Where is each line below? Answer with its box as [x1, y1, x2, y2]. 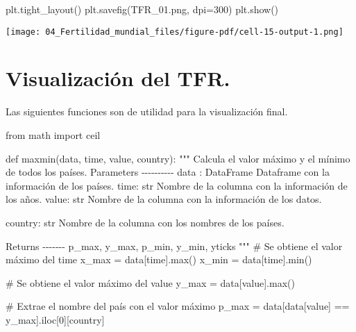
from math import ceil [6, 127, 101, 142]
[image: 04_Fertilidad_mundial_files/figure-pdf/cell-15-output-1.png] [6, 26, 344, 37]
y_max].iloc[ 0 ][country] [6, 312, 105, 326]
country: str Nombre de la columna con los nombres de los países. [6, 215, 285, 229]
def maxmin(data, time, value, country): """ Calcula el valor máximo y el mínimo [6, 151, 350, 165]
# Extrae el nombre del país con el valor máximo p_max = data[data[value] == [6, 299, 350, 313]
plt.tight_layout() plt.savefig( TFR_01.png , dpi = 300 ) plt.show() [6, 2, 279, 16]
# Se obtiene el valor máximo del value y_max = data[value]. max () [6, 275, 295, 290]
